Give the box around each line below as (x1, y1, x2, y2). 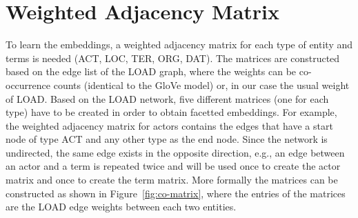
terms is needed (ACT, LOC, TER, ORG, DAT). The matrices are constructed (6, 50, 340, 65)
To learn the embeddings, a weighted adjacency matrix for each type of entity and (6, 37, 353, 52)
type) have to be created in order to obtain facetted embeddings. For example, (6, 105, 337, 119)
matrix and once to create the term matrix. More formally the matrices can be (6, 172, 338, 187)
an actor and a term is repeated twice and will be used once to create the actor (6, 159, 341, 173)
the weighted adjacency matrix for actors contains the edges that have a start (6, 118, 333, 132)
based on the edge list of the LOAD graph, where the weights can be (6, 64, 297, 79)
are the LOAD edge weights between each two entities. (6, 199, 237, 214)
